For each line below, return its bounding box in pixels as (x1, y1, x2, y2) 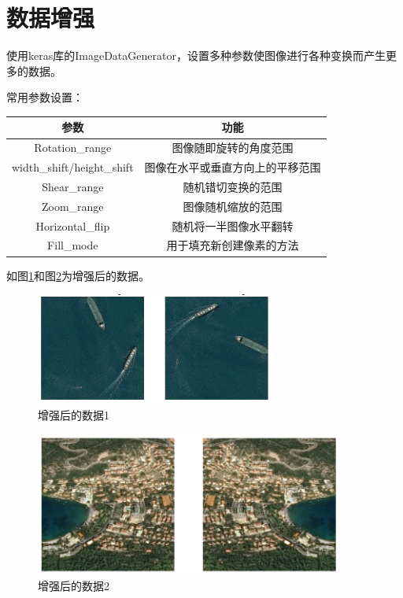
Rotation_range (34, 139, 112, 156)
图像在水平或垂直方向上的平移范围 (144, 159, 321, 175)
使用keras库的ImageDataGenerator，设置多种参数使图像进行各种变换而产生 (6, 47, 386, 64)
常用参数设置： (6, 89, 83, 105)
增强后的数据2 (38, 577, 109, 593)
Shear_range (42, 178, 104, 194)
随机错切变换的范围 (183, 178, 283, 194)
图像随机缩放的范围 (183, 197, 283, 214)
